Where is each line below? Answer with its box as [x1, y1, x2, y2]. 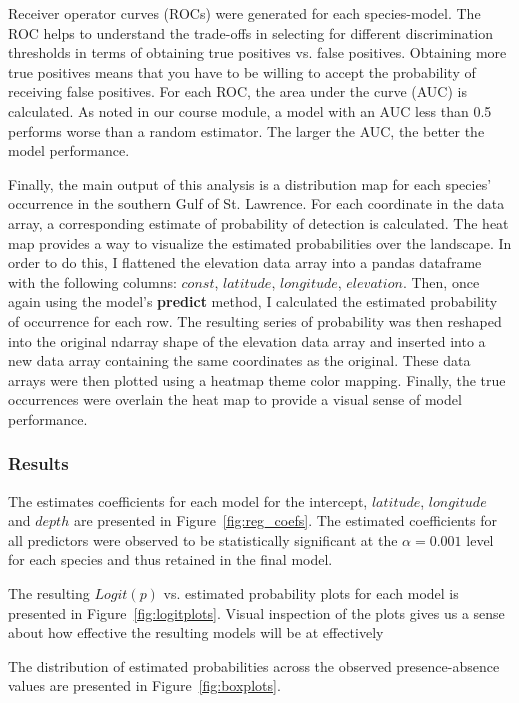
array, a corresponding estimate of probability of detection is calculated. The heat [8, 212, 509, 233]
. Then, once [402, 271, 480, 292]
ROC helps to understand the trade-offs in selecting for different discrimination [8, 22, 493, 43]
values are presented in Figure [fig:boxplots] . [8, 675, 281, 696]
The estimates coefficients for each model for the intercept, [8, 490, 368, 511]
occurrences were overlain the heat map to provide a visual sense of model [8, 389, 462, 410]
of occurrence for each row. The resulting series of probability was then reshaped [8, 310, 502, 331]
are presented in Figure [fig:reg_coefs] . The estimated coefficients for [73, 510, 497, 531]
